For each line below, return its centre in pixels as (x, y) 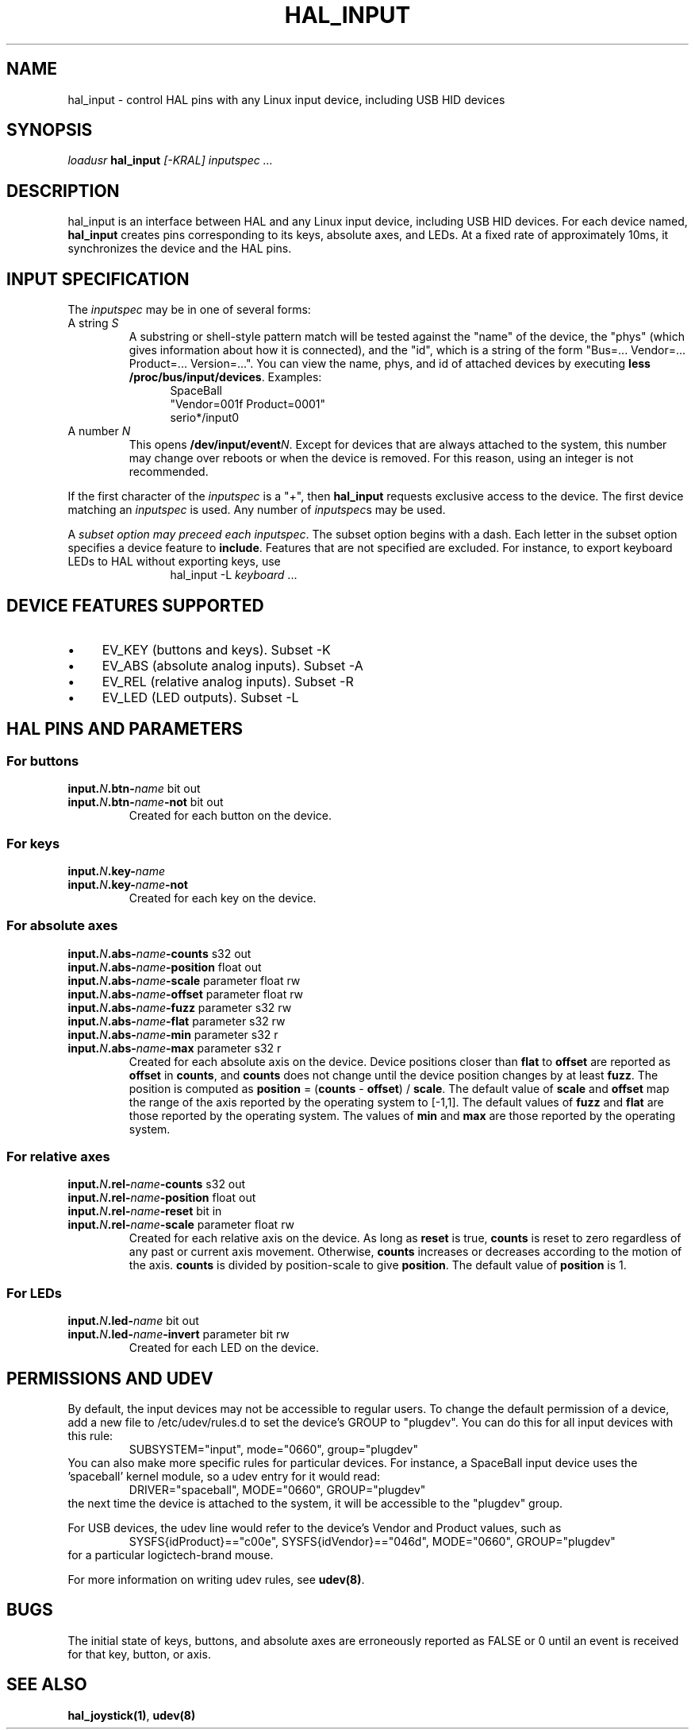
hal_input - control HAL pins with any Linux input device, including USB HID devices (286, 99)
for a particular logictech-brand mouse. (171, 1555)
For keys (33, 843)
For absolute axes (62, 926)
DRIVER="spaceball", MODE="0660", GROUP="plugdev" (277, 1490)
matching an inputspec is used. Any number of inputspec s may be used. (257, 510)
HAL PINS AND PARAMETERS (125, 729)
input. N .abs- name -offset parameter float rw (186, 994)
